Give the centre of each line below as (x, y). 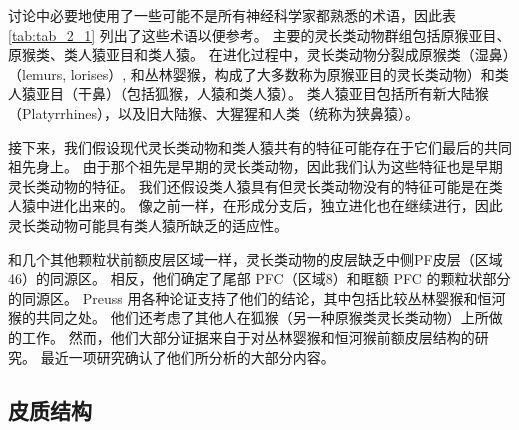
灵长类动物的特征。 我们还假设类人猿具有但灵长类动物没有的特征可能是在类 (255, 185)
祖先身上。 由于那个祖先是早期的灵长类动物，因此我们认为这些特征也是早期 (255, 166)
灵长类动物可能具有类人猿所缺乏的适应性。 (148, 224)
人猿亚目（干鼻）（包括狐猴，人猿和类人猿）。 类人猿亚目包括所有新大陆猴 (248, 93)
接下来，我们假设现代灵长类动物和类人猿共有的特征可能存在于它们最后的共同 (260, 146)
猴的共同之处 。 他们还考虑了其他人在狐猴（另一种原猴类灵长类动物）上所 (248, 317)
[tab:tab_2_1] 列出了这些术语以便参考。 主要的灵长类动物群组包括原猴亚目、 (259, 34)
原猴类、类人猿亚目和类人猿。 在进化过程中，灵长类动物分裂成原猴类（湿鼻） (259, 54)
